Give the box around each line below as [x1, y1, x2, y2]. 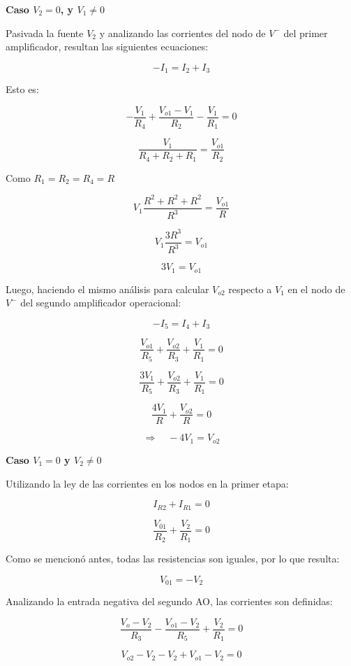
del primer [283, 25, 328, 40]
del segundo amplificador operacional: [20, 295, 181, 310]
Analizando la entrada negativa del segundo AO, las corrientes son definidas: [6, 594, 333, 609]
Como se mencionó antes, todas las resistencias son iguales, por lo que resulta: [6, 551, 340, 566]
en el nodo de [287, 281, 345, 296]
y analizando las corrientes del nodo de [99, 25, 266, 40]
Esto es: [6, 82, 39, 97]
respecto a [228, 281, 272, 296]
